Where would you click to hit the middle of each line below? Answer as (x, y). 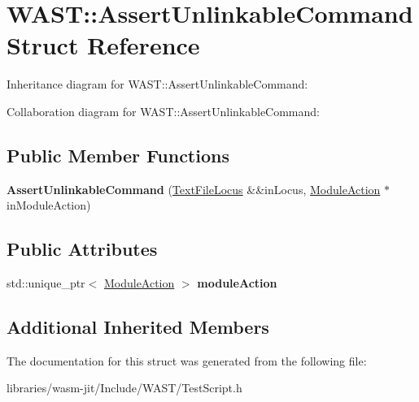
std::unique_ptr (46, 283)
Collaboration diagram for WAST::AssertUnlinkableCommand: (163, 111)
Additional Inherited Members (138, 327)
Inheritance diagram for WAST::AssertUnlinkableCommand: (157, 84)
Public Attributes (82, 249)
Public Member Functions (118, 155)
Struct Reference (103, 45)
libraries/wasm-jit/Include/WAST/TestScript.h (124, 388)
